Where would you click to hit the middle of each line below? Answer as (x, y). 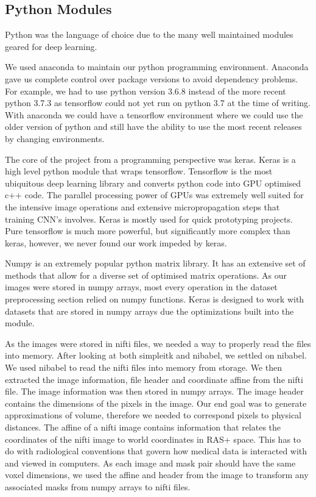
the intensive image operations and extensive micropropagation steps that (142, 206)
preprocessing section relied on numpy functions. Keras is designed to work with (155, 299)
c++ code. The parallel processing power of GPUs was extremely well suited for (154, 195)
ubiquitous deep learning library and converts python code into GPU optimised (153, 183)
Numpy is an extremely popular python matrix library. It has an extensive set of (155, 263)
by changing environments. (55, 138)
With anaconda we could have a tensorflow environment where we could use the (154, 114)
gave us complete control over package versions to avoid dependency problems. (152, 78)
